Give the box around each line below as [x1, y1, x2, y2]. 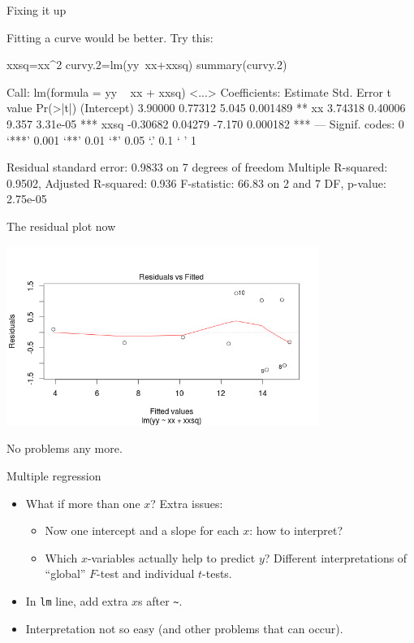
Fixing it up [6, 2, 67, 18]
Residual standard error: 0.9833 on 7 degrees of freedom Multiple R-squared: [6, 159, 388, 176]
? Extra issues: [150, 494, 223, 511]
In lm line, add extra [25, 592, 128, 609]
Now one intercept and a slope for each [45, 522, 239, 539]
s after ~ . [138, 592, 183, 609]
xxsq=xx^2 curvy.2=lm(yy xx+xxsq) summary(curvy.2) [6, 56, 287, 73]
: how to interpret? [249, 522, 343, 539]
